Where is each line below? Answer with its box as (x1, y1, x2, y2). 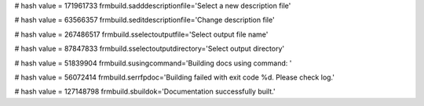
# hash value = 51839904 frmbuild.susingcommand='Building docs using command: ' (14, 58, 292, 68)
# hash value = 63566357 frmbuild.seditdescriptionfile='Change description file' (14, 16, 275, 25)
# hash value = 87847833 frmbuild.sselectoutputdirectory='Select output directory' (14, 44, 285, 54)
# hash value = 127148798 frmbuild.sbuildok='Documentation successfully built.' (14, 87, 276, 97)
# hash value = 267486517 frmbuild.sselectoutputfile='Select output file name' (14, 30, 269, 39)
